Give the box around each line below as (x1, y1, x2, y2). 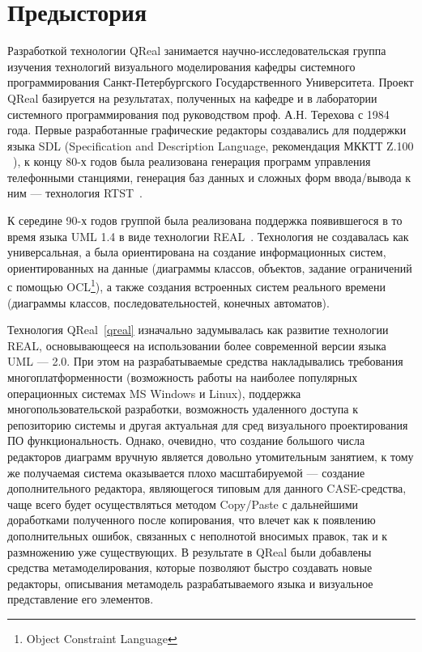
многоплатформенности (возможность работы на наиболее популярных (7, 369, 358, 386)
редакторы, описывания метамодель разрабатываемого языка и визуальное (7, 574, 373, 591)
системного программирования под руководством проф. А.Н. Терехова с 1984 (7, 105, 390, 122)
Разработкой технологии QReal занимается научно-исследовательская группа (7, 42, 386, 59)
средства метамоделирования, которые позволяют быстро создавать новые (7, 559, 373, 576)
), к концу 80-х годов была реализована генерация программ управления (13, 153, 371, 170)
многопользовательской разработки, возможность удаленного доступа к (7, 400, 359, 417)
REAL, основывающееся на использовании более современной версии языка (7, 337, 386, 354)
